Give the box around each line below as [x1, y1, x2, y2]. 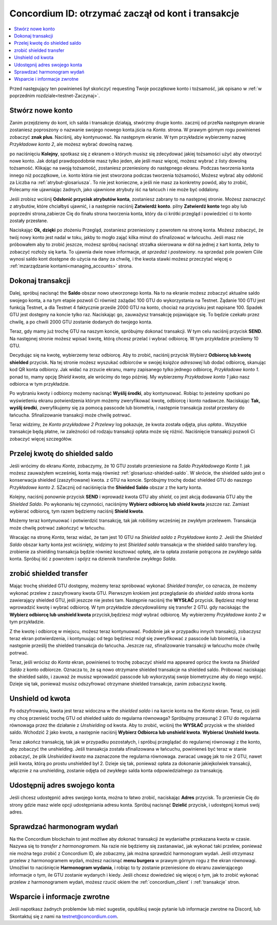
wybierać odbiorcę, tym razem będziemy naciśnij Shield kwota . [9, 508, 145, 514]
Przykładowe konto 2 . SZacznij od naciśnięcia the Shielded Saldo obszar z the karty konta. [9, 484, 203, 491]
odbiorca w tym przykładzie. [9, 380, 70, 387]
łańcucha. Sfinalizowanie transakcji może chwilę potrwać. [9, 412, 132, 418]
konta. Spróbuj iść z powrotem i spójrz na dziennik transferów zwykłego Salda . [9, 556, 177, 562]
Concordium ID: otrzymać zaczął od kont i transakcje [9, 8, 240, 19]
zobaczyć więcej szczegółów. [9, 436, 73, 442]
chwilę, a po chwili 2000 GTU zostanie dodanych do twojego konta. [9, 319, 152, 325]
